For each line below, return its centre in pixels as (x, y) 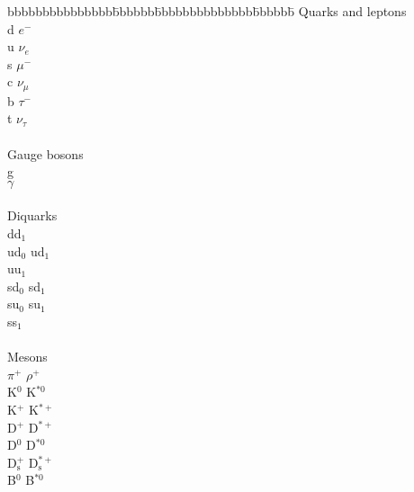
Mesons (27, 357)
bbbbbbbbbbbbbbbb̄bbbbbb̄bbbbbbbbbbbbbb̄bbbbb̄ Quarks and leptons (207, 11)
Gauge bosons (45, 153)
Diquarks (32, 215)
